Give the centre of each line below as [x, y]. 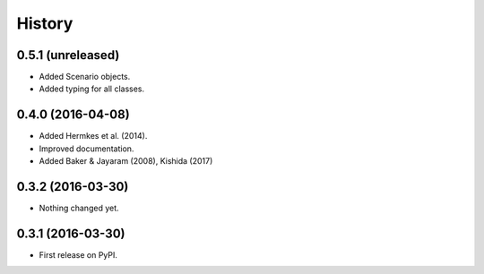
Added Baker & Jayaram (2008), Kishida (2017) [126, 161]
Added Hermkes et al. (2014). [93, 136]
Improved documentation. [86, 149]
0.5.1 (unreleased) [68, 55]
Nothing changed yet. [79, 208]
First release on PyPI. [78, 254]
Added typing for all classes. [92, 89]
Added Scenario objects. [85, 77]
